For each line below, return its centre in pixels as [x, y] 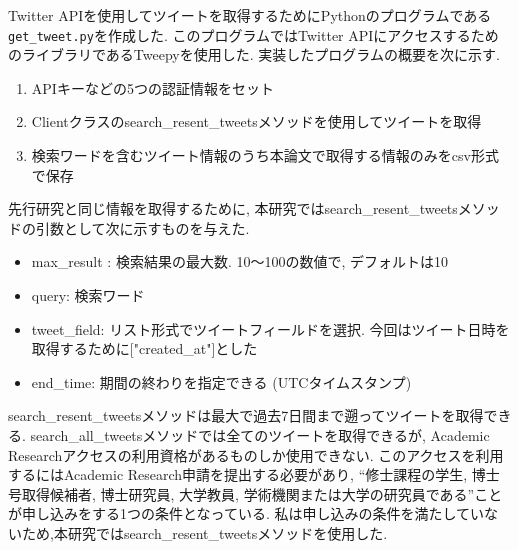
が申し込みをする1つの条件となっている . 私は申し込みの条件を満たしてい [246, 513]
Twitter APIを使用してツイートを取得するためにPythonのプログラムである [250, 15]
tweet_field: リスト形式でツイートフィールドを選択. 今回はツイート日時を [270, 328]
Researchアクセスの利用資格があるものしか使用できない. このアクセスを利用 [256, 454]
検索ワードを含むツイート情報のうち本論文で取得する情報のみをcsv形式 [265, 155]
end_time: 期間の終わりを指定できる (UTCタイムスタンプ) [221, 381]
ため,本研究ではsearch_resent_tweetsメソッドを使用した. [204, 532]
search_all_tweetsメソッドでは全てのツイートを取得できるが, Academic [260, 434]
